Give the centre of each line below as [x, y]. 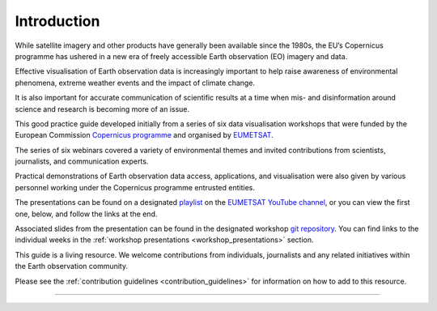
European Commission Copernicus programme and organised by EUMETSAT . [144, 135]
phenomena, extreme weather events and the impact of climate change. [135, 83]
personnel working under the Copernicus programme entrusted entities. [135, 187]
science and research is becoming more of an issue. [102, 109]
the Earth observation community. [72, 266]
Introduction [57, 21]
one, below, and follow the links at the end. [86, 214]
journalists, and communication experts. [82, 161]
